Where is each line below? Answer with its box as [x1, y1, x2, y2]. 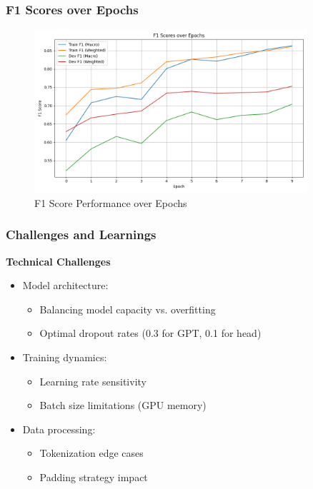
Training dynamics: [22, 349, 107, 364]
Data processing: [22, 421, 96, 436]
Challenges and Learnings [6, 226, 156, 243]
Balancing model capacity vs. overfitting [39, 301, 216, 316]
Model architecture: [22, 278, 109, 293]
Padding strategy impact [39, 469, 148, 484]
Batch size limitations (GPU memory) [39, 398, 207, 413]
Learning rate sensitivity [39, 373, 146, 388]
